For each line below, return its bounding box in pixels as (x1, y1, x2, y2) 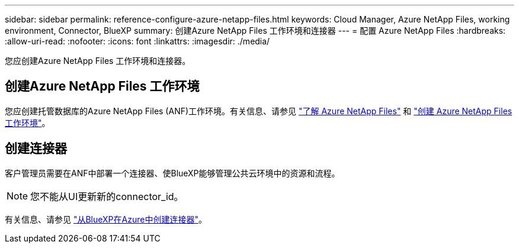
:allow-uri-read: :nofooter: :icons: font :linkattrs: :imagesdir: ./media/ (5, 36, 270, 46)
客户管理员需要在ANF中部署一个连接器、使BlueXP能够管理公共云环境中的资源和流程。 (5, 168, 340, 178)
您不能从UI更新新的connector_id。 (30, 190, 184, 202)
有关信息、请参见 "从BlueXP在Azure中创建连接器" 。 (5, 214, 207, 224)
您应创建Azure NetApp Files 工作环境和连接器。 (5, 56, 191, 66)
